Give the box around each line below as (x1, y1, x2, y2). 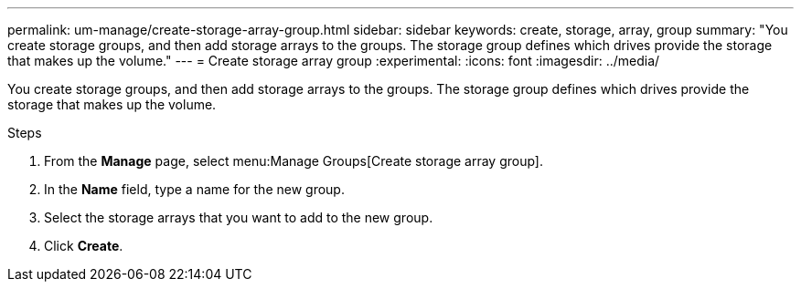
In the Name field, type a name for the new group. (44, 181, 345, 197)
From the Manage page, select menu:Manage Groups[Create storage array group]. (44, 153, 544, 169)
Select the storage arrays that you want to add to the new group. (44, 210, 433, 225)
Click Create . (44, 238, 123, 253)
